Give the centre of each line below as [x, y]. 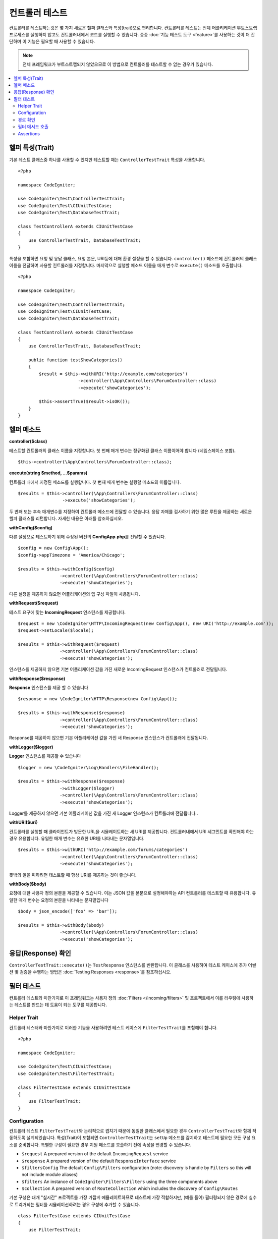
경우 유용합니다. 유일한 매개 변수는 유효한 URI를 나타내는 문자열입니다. [77, 839]
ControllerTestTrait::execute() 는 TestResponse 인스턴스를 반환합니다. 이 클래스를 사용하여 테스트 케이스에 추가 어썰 [133, 965]
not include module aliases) [50, 1175]
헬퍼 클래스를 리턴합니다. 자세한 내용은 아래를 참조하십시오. [66, 518]
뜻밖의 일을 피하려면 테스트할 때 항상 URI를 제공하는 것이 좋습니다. [73, 875]
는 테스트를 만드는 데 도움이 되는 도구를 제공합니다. [58, 1005]
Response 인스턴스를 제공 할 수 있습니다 [49, 688]
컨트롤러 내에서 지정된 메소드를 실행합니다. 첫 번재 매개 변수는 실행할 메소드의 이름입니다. [95, 482]
